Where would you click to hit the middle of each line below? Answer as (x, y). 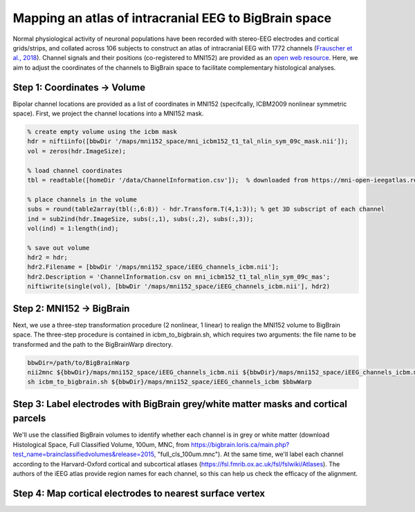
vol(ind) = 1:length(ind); (73, 228)
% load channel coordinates (75, 170)
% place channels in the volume (82, 199)
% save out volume (58, 248)
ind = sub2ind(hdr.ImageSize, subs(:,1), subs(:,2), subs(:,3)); (140, 219)
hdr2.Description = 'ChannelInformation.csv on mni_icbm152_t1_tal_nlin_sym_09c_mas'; (179, 277)
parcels (29, 418)
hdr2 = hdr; (48, 258)
